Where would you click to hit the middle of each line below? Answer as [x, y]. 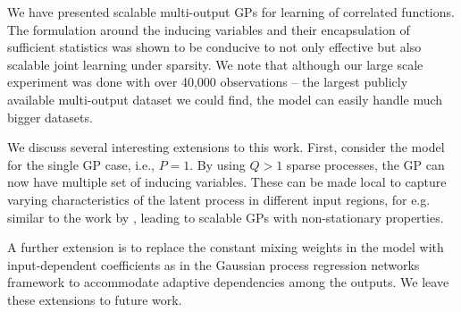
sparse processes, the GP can [365, 164]
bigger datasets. [50, 117]
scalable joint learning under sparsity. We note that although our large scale [215, 64]
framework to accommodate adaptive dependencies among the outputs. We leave [228, 282]
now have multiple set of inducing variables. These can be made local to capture [227, 182]
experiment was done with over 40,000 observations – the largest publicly [208, 82]
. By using [218, 164]
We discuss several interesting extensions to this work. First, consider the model [226, 147]
